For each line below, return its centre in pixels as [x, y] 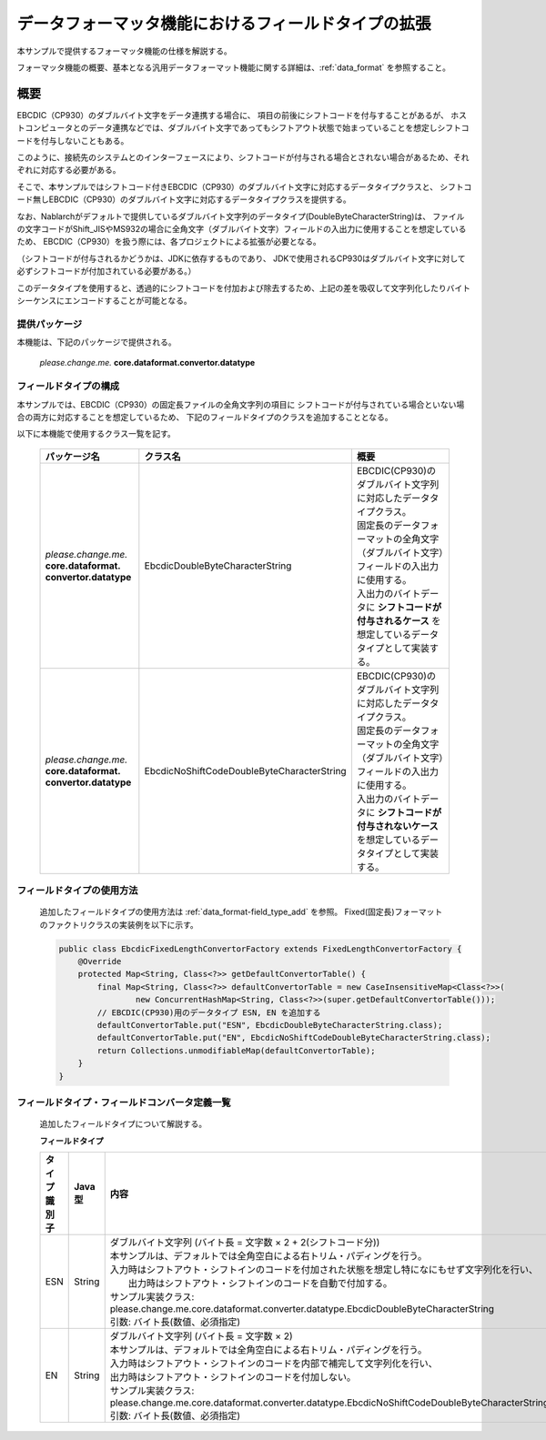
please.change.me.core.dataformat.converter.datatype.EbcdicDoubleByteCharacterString [302, 1308]
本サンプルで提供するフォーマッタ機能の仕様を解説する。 [124, 51]
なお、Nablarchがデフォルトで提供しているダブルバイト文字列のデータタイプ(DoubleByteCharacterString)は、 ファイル [241, 216]
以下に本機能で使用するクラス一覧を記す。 [96, 434]
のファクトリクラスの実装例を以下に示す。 [119, 924]
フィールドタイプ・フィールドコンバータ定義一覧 [124, 1103]
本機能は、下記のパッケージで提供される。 [96, 342]
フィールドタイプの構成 [68, 387]
